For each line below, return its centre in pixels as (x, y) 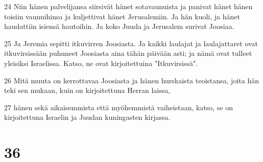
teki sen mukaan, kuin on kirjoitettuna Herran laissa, (87, 90)
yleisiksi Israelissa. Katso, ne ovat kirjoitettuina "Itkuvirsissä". (101, 63)
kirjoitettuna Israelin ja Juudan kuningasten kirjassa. (87, 117)
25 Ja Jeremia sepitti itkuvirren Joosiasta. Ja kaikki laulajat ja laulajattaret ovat (131, 43)
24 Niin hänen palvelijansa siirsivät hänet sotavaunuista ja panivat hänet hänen (128, 6)
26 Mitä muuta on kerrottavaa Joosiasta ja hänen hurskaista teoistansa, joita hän (131, 80)
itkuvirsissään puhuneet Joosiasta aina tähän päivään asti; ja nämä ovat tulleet (128, 53)
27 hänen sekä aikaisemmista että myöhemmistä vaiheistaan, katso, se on (119, 107)
